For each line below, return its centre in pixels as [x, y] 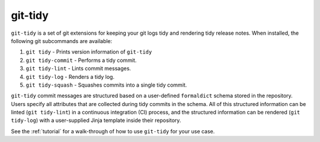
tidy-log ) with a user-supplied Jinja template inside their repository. [96, 120]
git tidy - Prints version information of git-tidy [89, 52]
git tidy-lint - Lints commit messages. [79, 68]
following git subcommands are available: [62, 41]
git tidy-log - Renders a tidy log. [70, 77]
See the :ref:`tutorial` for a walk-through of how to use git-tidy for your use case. [113, 131]
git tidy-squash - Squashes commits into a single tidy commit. [106, 85]
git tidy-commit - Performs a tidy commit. [81, 60]
